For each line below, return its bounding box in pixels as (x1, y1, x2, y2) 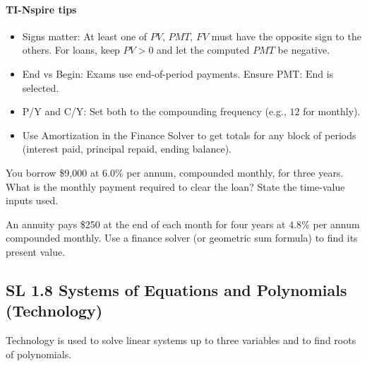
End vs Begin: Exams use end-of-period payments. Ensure (22, 66, 274, 81)
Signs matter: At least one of (22, 28, 148, 43)
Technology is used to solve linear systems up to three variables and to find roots (6, 333, 356, 348)
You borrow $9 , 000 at (6, 165, 100, 179)
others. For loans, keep (22, 42, 120, 57)
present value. (6, 244, 66, 259)
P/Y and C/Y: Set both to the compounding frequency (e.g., (22, 104, 287, 119)
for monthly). (303, 104, 361, 119)
